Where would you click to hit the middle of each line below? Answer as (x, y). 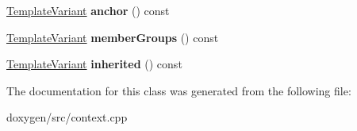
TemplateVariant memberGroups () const (113, 37)
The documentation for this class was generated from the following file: (179, 90)
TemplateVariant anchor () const (88, 10)
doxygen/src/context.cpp (67, 117)
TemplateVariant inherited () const (94, 64)
